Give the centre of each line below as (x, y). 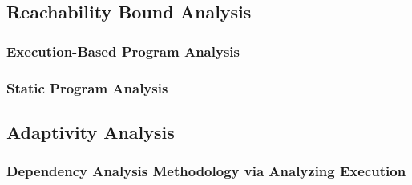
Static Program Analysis (87, 87)
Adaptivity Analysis (91, 131)
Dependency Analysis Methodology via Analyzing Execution (206, 171)
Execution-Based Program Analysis (123, 51)
